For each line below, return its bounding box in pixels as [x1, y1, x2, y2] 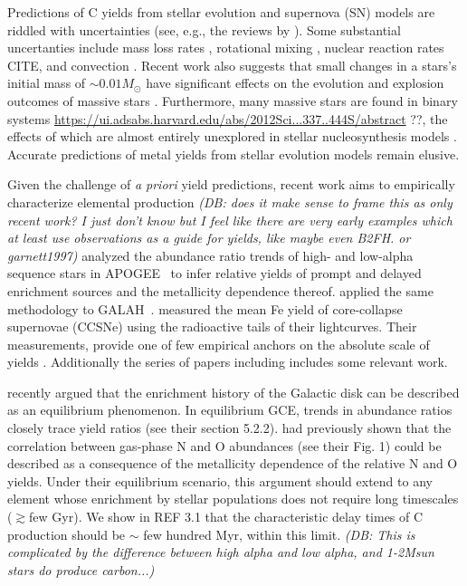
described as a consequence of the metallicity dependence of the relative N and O [7, 454, 458, 473]
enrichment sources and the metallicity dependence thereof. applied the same [7, 281, 434, 300]
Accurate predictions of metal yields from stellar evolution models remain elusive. [7, 144, 460, 163]
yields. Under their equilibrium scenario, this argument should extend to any [7, 471, 433, 490]
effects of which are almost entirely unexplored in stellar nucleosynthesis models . [7, 127, 457, 146]
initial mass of [7, 73, 86, 92]
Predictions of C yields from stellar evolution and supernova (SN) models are [7, 3, 435, 21]
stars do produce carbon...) [7, 560, 155, 579]
